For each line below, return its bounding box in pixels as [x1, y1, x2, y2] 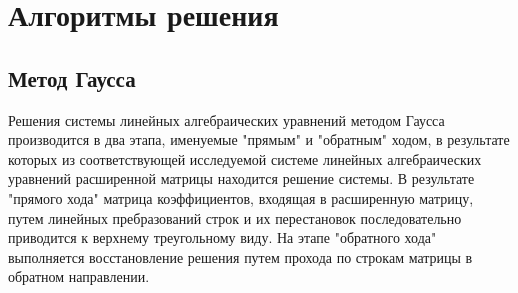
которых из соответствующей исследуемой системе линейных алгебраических [8, 148, 482, 169]
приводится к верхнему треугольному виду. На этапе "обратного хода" [8, 227, 437, 248]
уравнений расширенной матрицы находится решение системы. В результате [8, 168, 475, 189]
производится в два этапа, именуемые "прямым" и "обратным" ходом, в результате [8, 129, 510, 150]
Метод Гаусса [8, 62, 136, 93]
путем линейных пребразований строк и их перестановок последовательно [8, 207, 462, 228]
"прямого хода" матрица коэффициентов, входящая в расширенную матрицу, [8, 187, 474, 208]
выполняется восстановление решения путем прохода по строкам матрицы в [8, 246, 473, 267]
